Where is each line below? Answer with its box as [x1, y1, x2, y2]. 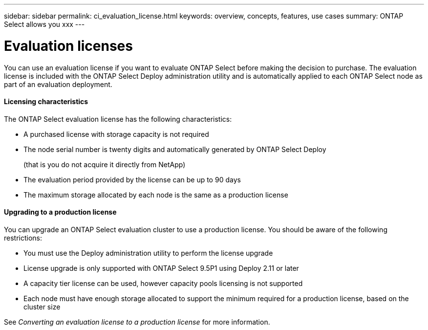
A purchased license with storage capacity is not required [23, 130, 209, 138]
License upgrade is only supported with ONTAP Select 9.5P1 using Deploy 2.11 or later [23, 264, 299, 272]
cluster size [23, 302, 61, 311]
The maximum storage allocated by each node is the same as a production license [23, 190, 288, 199]
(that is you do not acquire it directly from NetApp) [23, 160, 186, 169]
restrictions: [4, 233, 43, 242]
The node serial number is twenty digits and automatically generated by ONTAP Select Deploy [23, 145, 326, 154]
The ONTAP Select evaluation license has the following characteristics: [4, 114, 232, 123]
